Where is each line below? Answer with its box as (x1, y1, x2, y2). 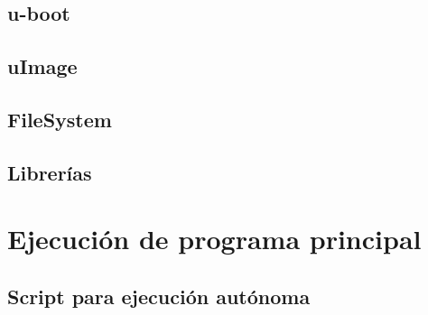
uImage (7, 52, 78, 80)
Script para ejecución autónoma (7, 282, 311, 310)
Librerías (7, 158, 92, 186)
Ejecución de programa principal (7, 220, 422, 257)
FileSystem (7, 105, 112, 133)
